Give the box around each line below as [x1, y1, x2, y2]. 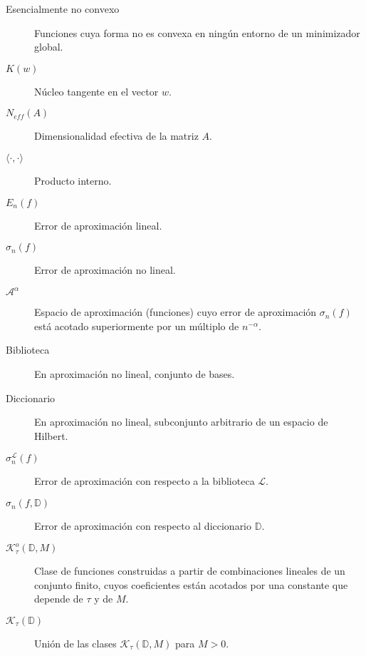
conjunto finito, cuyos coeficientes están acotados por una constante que [34, 577, 348, 592]
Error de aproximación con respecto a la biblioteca [34, 473, 255, 488]
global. [34, 39, 63, 54]
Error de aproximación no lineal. [34, 262, 176, 277]
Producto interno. [34, 173, 112, 188]
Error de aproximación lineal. [34, 217, 162, 232]
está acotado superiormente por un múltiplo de [34, 318, 239, 333]
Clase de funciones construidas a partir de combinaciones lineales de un [34, 563, 345, 578]
